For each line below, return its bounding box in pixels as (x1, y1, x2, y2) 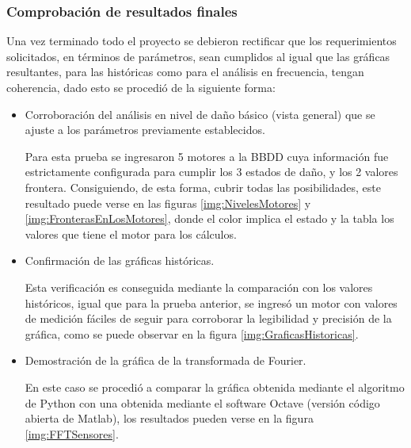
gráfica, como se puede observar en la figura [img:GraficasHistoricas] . (25, 325, 359, 342)
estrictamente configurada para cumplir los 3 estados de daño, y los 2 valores (25, 163, 398, 180)
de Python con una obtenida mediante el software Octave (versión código (25, 394, 380, 411)
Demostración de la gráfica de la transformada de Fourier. (25, 352, 306, 369)
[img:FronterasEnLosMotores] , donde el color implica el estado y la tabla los (25, 210, 394, 227)
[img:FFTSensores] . (25, 425, 119, 442)
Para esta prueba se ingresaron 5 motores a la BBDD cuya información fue (25, 147, 389, 164)
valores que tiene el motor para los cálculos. (25, 225, 237, 242)
